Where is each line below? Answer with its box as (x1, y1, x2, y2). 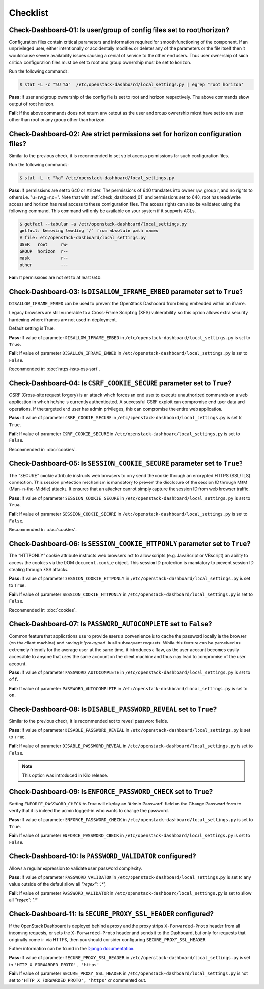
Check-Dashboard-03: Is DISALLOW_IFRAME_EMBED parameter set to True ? (9, 287, 243, 296)
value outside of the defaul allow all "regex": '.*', (9, 881, 106, 887)
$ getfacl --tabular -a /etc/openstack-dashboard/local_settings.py (19, 221, 187, 227)
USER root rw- (19, 241, 68, 247)
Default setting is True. (9, 325, 55, 331)
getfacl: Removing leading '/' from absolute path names (19, 228, 159, 233)
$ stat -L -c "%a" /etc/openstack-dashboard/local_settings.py (19, 175, 175, 181)
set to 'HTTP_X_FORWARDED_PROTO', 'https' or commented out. (9, 977, 147, 983)
